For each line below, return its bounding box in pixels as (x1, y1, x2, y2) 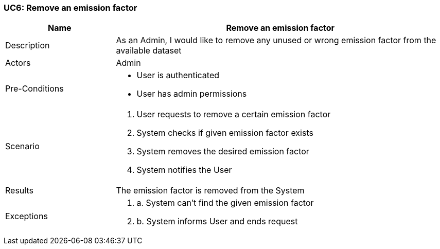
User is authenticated (136, 70, 220, 81)
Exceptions (5, 211, 48, 222)
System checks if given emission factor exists (136, 128, 313, 138)
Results (5, 185, 33, 196)
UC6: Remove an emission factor (4, 3, 137, 13)
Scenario (5, 141, 40, 152)
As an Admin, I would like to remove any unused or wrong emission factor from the (116, 35, 436, 46)
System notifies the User (136, 165, 232, 175)
